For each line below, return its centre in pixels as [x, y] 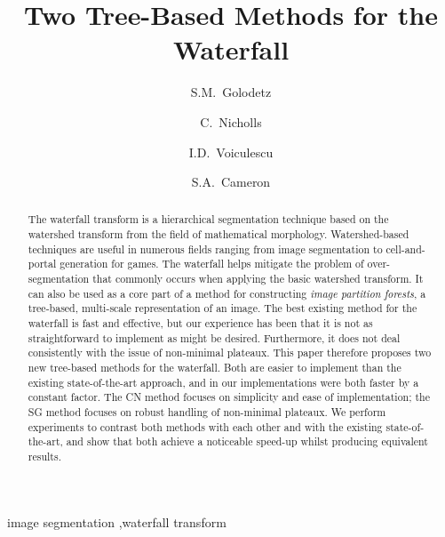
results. [44, 456]
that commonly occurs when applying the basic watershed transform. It [258, 279]
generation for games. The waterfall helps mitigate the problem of [212, 264]
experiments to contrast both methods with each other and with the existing [205, 426]
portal [42, 264]
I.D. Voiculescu [231, 152]
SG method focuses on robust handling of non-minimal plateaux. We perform [207, 412]
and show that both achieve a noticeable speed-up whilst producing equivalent [247, 441]
